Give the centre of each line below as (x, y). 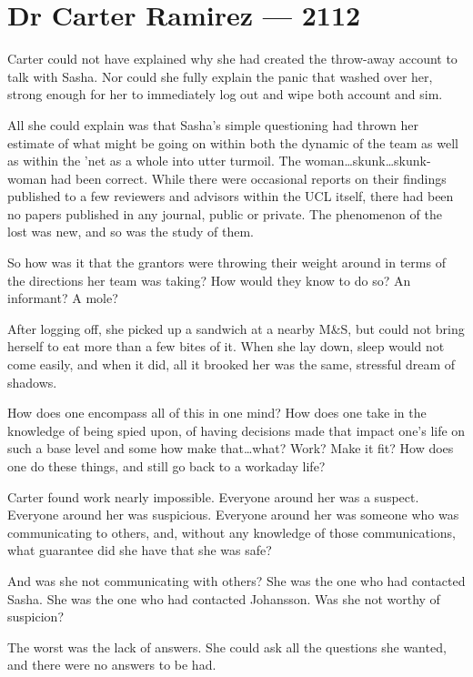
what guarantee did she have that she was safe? (140, 550)
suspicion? (35, 616)
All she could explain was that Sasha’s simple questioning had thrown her (213, 124)
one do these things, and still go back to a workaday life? (166, 466)
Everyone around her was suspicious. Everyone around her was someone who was (233, 515)
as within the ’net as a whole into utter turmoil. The (154, 161)
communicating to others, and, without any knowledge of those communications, (231, 532)
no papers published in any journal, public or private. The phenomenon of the (225, 213)
